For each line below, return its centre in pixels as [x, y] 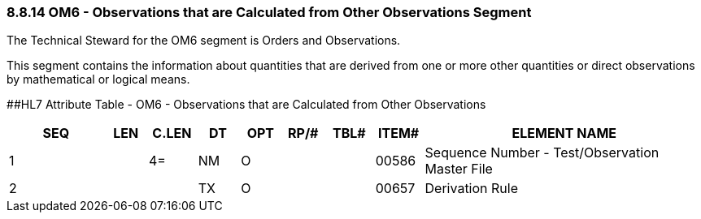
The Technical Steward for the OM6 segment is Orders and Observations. [204, 41]
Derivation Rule [471, 189]
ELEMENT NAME [564, 133]
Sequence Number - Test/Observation [542, 153]
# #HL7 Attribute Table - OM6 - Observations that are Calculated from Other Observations [246, 105]
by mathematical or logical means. [98, 79]
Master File [459, 169]
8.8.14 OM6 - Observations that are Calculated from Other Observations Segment [269, 12]
